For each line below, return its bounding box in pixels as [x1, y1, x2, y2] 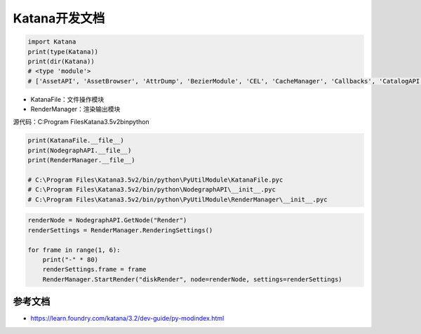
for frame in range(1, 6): [27, 246, 121, 254]
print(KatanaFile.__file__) [27, 137, 124, 145]
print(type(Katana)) [27, 48, 98, 55]
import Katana [27, 38, 76, 46]
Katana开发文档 [13, 11, 105, 26]
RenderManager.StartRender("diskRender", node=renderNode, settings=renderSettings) [42, 275, 343, 283]
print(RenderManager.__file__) [27, 156, 136, 164]
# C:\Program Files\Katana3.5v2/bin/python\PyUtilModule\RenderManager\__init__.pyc [27, 195, 328, 203]
